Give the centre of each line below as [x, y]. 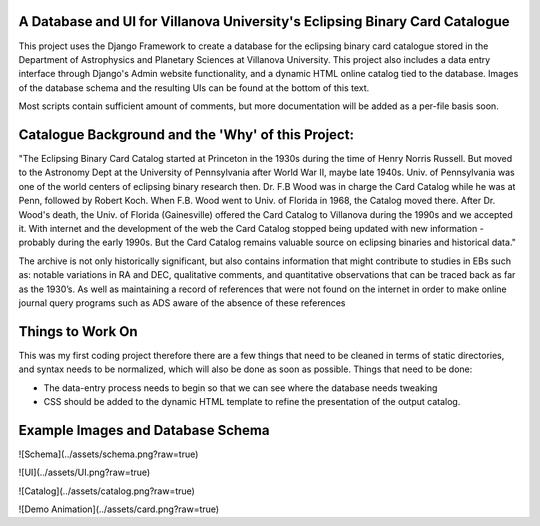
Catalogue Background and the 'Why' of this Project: [186, 134]
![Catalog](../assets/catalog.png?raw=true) [106, 491]
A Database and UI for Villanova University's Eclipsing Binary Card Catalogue [264, 21]
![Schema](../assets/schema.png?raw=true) [108, 454]
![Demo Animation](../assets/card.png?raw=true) [119, 509]
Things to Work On [78, 331]
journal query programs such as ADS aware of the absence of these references [182, 302]
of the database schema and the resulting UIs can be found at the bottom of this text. [194, 87]
